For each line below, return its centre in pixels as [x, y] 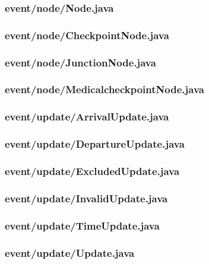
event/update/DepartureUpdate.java [95, 144]
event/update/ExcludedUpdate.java [92, 171]
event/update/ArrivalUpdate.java [87, 117]
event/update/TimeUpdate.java [82, 225]
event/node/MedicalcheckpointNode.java [104, 89]
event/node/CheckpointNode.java [87, 35]
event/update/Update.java [70, 252]
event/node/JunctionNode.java [80, 62]
